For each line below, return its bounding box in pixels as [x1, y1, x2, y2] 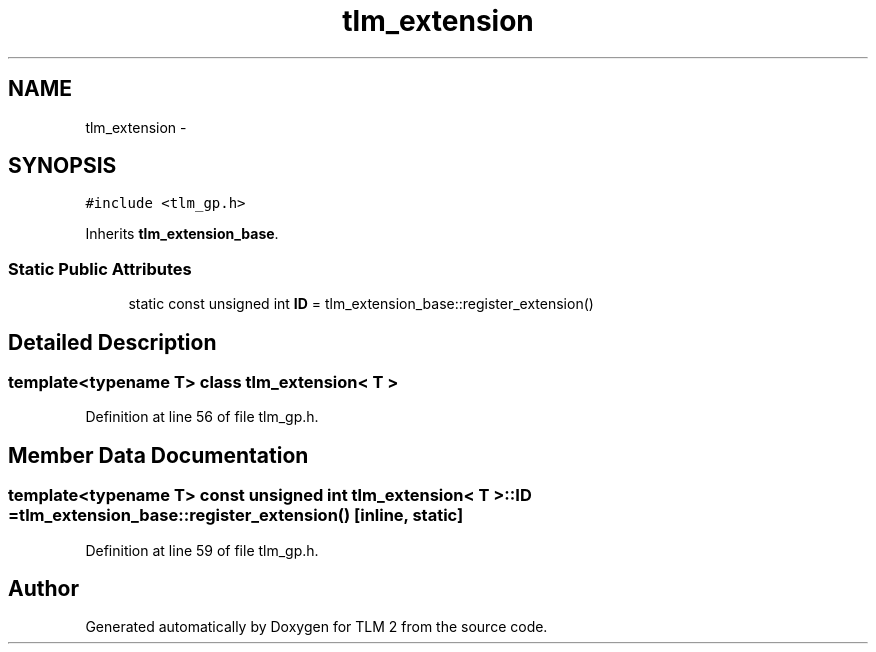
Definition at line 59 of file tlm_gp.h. [85, 541, 319, 559]
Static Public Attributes [8, 258, 192, 279]
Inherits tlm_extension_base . [85, 225, 279, 243]
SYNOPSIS [8, 153, 117, 179]
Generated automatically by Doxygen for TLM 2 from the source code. [85, 618, 548, 636]
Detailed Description [8, 329, 217, 355]
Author [8, 576, 79, 602]
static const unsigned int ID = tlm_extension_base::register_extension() [128, 295, 594, 313]
